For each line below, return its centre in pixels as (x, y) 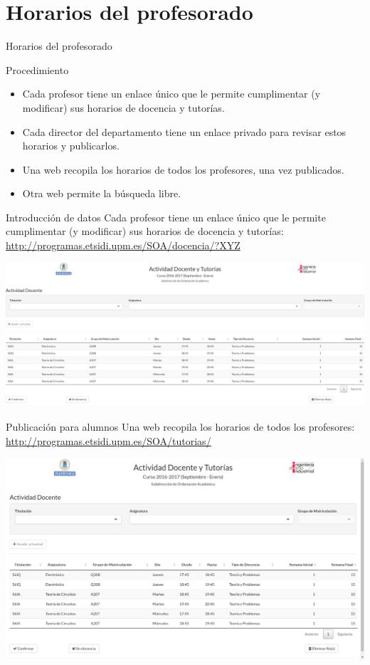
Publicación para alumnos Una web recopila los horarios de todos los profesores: (180, 427)
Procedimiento (37, 69)
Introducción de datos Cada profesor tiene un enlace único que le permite (166, 217)
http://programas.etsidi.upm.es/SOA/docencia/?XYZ (123, 245)
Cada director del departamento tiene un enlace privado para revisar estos (184, 131)
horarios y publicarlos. (71, 146)
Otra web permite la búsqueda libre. (102, 193)
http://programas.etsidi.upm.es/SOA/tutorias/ (109, 440)
